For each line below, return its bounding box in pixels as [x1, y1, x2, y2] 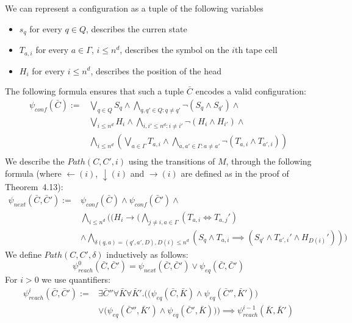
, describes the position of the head [90, 64, 222, 77]
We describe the [5, 155, 65, 168]
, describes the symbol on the [120, 43, 229, 56]
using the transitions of [128, 155, 215, 168]
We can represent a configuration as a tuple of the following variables [5, 2, 264, 14]
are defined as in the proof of [181, 167, 289, 179]
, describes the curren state [86, 22, 187, 35]
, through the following [226, 155, 312, 168]
